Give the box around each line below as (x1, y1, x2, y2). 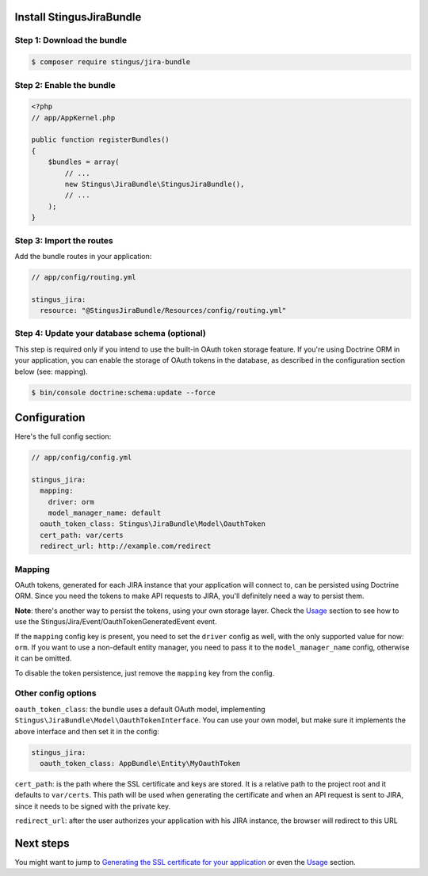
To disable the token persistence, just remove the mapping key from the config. (14, 668, 275, 677)
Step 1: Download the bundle (14, 35, 127, 46)
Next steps (14, 836, 70, 850)
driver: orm (48, 497, 95, 506)
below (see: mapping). (14, 367, 89, 376)
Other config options (14, 687, 97, 699)
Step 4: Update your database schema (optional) (14, 328, 206, 339)
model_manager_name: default (48, 508, 162, 518)
